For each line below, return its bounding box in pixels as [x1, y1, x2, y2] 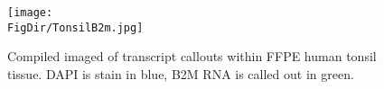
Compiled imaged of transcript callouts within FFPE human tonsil [7, 47, 377, 66]
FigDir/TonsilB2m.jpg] [7, 21, 144, 34]
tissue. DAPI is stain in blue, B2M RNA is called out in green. [7, 64, 354, 83]
